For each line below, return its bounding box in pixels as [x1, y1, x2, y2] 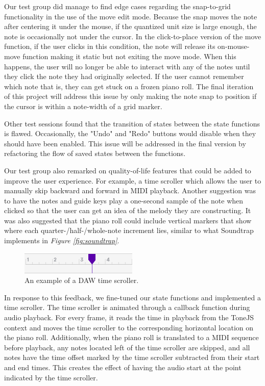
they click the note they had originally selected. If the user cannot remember [4, 71, 244, 82]
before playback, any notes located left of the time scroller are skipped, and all [4, 342, 250, 352]
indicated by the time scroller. [4, 372, 98, 382]
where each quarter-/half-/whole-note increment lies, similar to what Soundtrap [4, 225, 254, 236]
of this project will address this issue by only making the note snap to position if [4, 91, 257, 101]
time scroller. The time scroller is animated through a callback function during [4, 302, 250, 313]
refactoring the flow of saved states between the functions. [4, 148, 186, 159]
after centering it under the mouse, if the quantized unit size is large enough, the [4, 21, 257, 32]
